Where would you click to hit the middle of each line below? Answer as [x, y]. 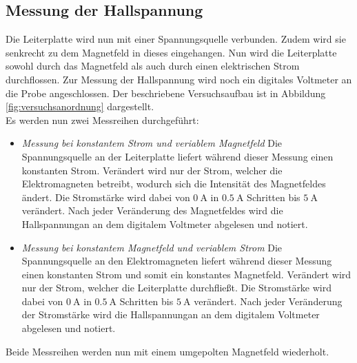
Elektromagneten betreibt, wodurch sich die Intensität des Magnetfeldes [174, 184]
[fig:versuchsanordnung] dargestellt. [80, 106]
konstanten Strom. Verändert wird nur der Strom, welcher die [152, 170]
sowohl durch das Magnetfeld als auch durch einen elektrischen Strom [153, 66]
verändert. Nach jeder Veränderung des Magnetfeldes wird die [152, 210]
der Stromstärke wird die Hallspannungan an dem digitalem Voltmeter [171, 314]
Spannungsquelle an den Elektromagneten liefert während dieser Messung [177, 261]
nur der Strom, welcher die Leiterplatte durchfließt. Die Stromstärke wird [177, 288]
